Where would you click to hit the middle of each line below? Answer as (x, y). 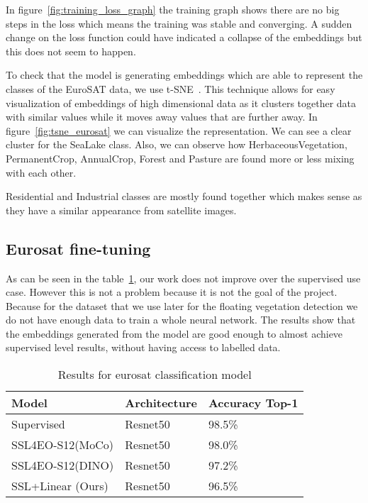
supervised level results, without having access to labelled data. (143, 347)
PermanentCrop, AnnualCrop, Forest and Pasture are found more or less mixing (180, 158)
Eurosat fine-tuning (78, 248)
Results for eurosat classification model (155, 375)
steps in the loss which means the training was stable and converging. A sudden (179, 23)
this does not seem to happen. (71, 51)
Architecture (161, 403)
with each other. (41, 172)
